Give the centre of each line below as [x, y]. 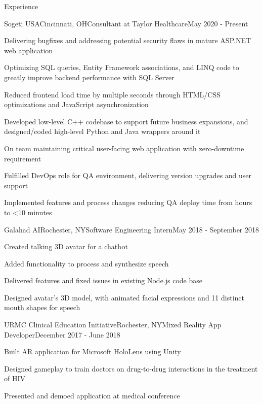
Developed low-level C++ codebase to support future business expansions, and [126, 121]
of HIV [15, 378]
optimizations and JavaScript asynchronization [76, 104]
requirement [23, 158]
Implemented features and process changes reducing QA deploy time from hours [128, 202]
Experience [21, 6]
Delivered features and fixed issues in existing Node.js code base [103, 280]
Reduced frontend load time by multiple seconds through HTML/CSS [113, 94]
